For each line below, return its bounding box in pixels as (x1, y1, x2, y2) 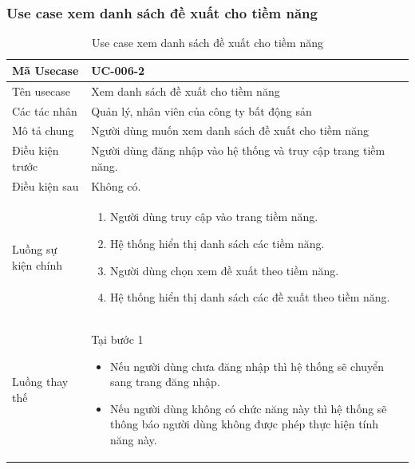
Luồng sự (12, 241, 57, 258)
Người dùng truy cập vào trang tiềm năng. (109, 208, 318, 225)
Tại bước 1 (91, 331, 144, 348)
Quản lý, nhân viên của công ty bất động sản (91, 102, 312, 119)
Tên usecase (12, 82, 70, 99)
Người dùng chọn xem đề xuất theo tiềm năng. (109, 262, 339, 278)
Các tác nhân (12, 102, 77, 119)
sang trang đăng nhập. (109, 373, 220, 390)
